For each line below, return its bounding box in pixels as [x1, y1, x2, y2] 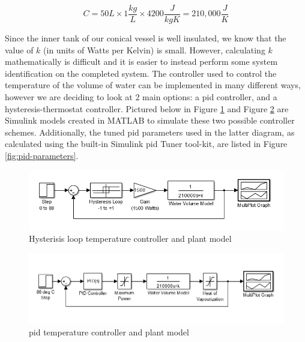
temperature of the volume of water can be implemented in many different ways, [5, 79, 301, 91]
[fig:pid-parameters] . [5, 149, 79, 161]
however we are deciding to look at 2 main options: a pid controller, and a [5, 91, 277, 103]
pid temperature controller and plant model [29, 325, 189, 338]
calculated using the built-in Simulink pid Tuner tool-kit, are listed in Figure [5, 137, 288, 150]
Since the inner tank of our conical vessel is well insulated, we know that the [5, 32, 286, 44]
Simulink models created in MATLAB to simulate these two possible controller [5, 114, 295, 127]
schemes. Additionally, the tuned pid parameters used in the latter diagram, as [5, 125, 295, 138]
